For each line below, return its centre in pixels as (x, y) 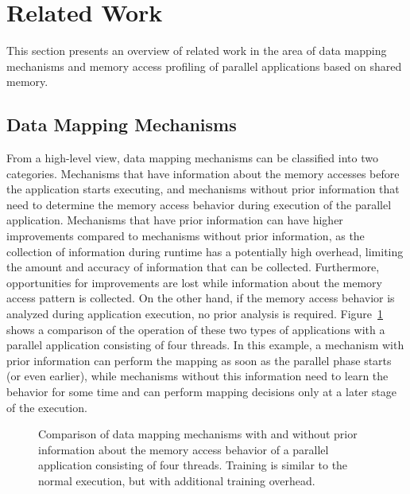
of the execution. (47, 407)
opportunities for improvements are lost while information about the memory (194, 282)
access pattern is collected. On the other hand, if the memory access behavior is (201, 298)
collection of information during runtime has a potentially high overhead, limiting (205, 251)
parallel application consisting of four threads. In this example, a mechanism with (205, 345)
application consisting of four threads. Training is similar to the (193, 465)
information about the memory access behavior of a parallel (184, 449)
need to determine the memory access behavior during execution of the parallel (199, 204)
